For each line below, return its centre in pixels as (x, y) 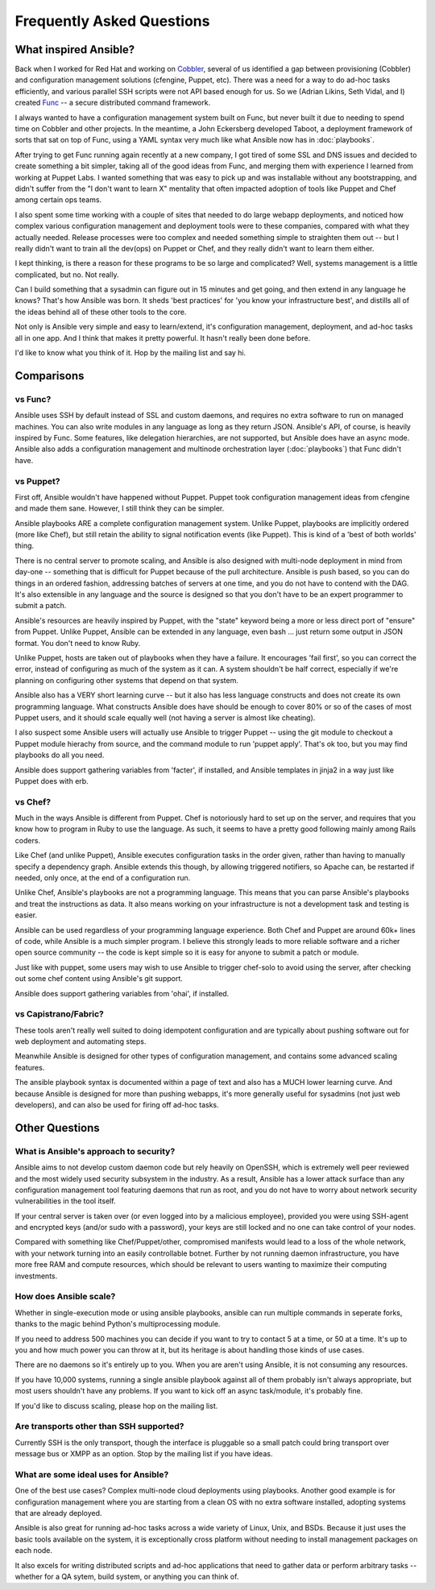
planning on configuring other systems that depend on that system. (127, 680)
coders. (27, 840)
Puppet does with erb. (52, 781)
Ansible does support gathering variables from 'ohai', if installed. (122, 993)
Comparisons (50, 376)
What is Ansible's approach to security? (95, 1151)
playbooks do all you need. (60, 755)
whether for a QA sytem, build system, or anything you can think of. (127, 1576)
